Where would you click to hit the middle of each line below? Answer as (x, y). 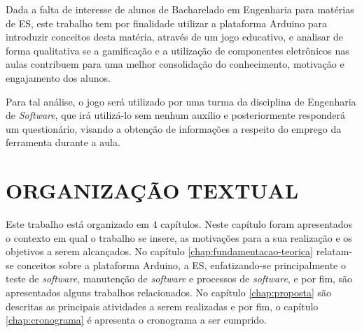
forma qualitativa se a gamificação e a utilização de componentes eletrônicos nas (177, 50)
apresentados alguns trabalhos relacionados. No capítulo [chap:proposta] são (169, 293)
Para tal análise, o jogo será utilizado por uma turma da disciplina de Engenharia (181, 101)
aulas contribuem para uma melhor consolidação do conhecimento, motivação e (175, 64)
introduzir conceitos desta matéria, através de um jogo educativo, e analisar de (174, 37)
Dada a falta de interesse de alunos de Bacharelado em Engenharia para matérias (180, 9)
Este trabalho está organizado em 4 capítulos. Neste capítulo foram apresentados (179, 224)
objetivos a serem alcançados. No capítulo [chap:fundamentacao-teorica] (159, 251)
